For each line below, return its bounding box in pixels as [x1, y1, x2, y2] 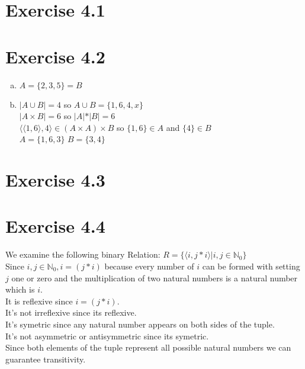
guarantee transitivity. [5, 352, 86, 365]
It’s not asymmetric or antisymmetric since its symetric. [5, 329, 209, 342]
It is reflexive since [5, 294, 73, 307]
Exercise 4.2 [5, 44, 105, 68]
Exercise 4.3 [5, 168, 105, 192]
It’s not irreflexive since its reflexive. [5, 306, 137, 319]
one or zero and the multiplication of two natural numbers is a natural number [11, 271, 298, 284]
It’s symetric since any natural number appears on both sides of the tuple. [5, 317, 275, 330]
